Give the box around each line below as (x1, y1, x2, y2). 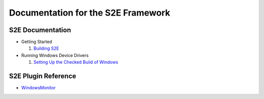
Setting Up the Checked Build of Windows (33, 59, 118, 65)
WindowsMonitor (21, 85, 56, 91)
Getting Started (21, 39, 52, 45)
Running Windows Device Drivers (21, 52, 89, 58)
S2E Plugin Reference (9, 72, 77, 80)
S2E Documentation (9, 26, 71, 34)
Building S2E (33, 45, 59, 51)
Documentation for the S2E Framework (9, 7, 171, 18)
